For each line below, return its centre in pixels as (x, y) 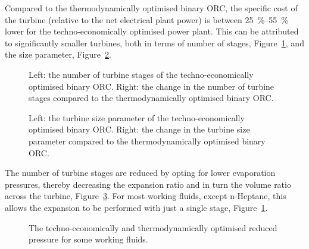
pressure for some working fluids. (88, 239)
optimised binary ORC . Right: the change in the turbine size (139, 129)
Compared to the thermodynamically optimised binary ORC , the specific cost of (151, 8)
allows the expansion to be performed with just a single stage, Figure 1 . (136, 207)
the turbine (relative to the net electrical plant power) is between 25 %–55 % (146, 19)
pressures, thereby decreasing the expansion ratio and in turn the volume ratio (148, 184)
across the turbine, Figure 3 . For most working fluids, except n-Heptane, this (146, 196)
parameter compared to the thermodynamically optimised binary (147, 141)
